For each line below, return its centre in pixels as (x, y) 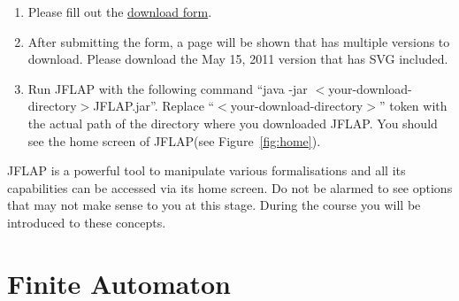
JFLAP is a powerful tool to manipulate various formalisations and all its (207, 170)
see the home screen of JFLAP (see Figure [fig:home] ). (174, 140)
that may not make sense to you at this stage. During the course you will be (214, 205)
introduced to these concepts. (87, 222)
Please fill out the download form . (120, 12)
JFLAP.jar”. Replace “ (154, 106)
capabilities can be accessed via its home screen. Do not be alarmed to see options (230, 187)
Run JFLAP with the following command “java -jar (168, 88)
